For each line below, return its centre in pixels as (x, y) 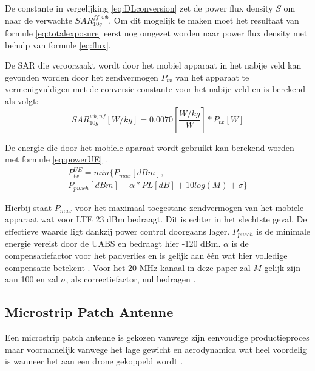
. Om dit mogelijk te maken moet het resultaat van (204, 20)
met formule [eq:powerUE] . (56, 159)
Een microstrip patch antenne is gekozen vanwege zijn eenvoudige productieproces (157, 337)
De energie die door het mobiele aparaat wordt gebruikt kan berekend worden (150, 147)
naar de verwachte (39, 20)
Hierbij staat (29, 207)
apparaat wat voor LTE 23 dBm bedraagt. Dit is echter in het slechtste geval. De (156, 219)
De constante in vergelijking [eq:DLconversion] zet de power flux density (139, 8)
